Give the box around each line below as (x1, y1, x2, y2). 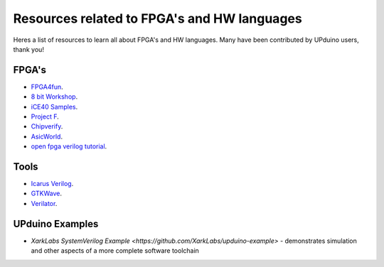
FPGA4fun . (31, 82, 63, 91)
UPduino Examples (13, 217, 99, 230)
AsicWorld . (31, 132, 63, 141)
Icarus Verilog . (31, 180, 74, 188)
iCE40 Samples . (31, 102, 78, 111)
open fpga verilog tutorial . (31, 142, 107, 151)
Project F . (31, 112, 60, 121)
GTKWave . (31, 189, 63, 198)
